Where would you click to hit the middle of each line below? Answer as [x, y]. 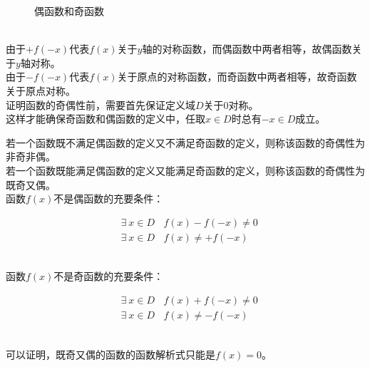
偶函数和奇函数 [69, 11]
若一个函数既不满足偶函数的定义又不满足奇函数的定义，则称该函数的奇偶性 [180, 142]
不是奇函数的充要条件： [109, 276]
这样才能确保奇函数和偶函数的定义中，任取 [106, 119]
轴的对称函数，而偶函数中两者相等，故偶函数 [247, 49]
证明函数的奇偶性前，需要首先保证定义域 [101, 104]
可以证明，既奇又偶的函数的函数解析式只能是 [111, 354]
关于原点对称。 [41, 90]
